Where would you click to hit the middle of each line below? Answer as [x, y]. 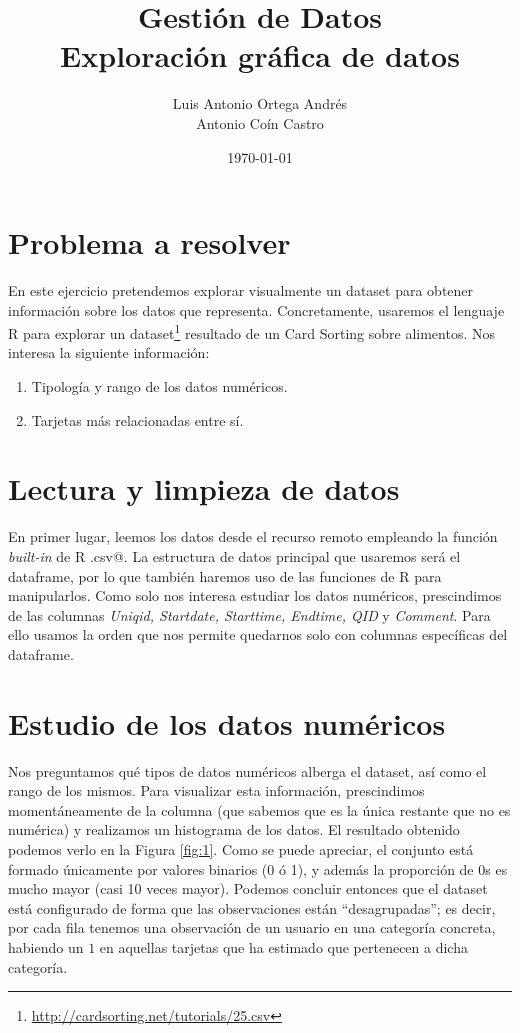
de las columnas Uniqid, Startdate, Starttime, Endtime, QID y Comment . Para [249, 614]
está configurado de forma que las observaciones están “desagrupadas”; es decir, [252, 907]
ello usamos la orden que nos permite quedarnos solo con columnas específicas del [258, 634]
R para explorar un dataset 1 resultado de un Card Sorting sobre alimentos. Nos [252, 331]
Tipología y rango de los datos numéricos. [159, 386]
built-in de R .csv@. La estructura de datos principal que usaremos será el [234, 555]
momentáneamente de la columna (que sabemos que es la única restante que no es [259, 809]
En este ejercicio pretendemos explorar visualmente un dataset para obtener [241, 290]
